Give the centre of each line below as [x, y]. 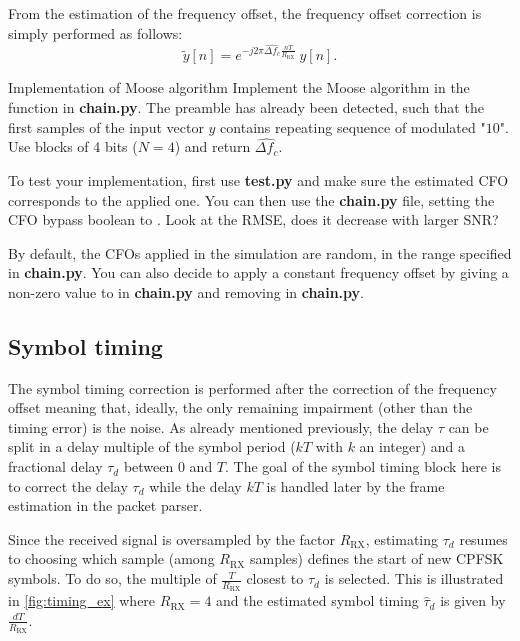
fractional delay [55, 466]
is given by [473, 600]
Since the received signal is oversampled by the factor [171, 538]
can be [468, 426]
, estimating [402, 538]
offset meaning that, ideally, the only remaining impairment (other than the [240, 407]
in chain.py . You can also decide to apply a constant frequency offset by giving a [258, 272]
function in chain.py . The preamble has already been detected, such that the [246, 106]
